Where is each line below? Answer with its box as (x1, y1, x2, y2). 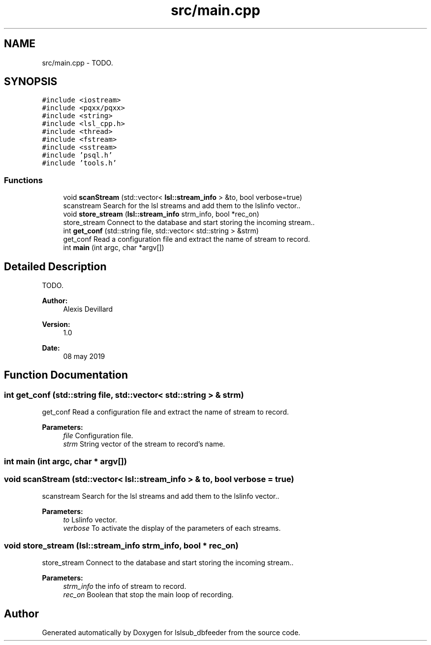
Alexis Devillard (63, 305, 113, 314)
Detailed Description (4, 260, 107, 273)
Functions (4, 175, 43, 185)
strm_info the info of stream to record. (63, 582, 186, 591)
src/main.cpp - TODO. (42, 58, 113, 67)
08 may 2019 (63, 352, 105, 361)
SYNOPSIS (4, 75, 58, 88)
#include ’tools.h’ (42, 159, 117, 167)
